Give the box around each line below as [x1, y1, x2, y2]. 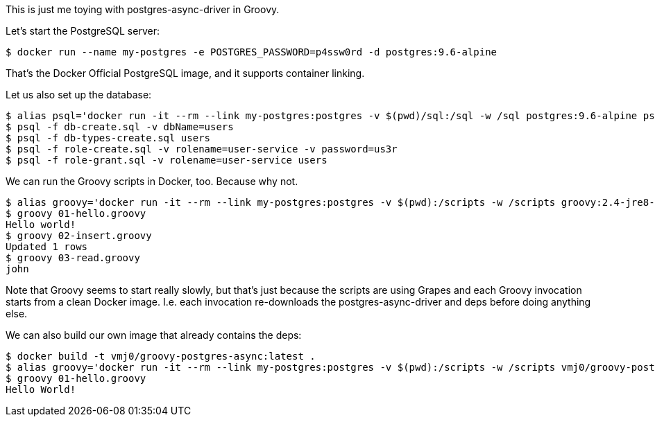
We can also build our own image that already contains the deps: [6, 329, 302, 341]
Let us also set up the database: [6, 89, 152, 100]
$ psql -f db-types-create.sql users [6, 132, 211, 143]
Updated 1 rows [6, 241, 88, 252]
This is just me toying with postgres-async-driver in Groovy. [6, 3, 280, 15]
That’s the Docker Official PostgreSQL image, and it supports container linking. [6, 67, 365, 79]
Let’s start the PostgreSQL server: [6, 25, 160, 37]
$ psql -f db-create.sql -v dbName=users [6, 121, 234, 132]
